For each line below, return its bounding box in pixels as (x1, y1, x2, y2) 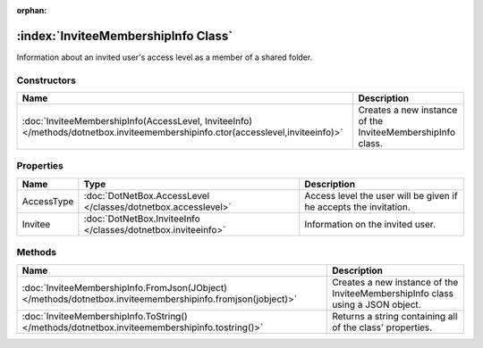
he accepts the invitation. (304, 201, 411, 213)
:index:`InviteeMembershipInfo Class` (16, 28, 233, 44)
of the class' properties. (332, 321, 433, 334)
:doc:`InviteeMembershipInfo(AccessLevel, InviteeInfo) (21, 115, 253, 128)
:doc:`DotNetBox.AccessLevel (83, 189, 210, 202)
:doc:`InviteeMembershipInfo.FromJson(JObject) (21, 281, 228, 294)
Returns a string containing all (332, 310, 458, 322)
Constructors (16, 74, 76, 87)
